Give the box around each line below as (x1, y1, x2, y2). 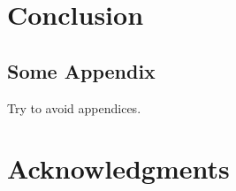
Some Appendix (7, 57, 156, 84)
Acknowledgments (7, 150, 230, 187)
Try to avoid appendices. (7, 98, 141, 117)
